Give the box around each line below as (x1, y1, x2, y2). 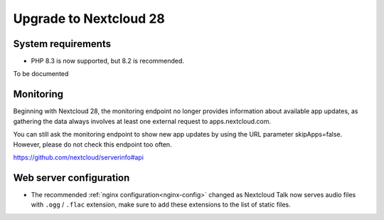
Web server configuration (13, 172, 130, 184)
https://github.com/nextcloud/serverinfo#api (13, 153, 144, 162)
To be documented (13, 70, 69, 78)
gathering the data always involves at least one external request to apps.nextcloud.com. (13, 117, 272, 125)
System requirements (13, 38, 112, 50)
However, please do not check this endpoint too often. (13, 140, 172, 149)
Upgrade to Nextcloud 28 (13, 11, 165, 26)
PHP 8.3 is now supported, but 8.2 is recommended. (31, 57, 185, 66)
